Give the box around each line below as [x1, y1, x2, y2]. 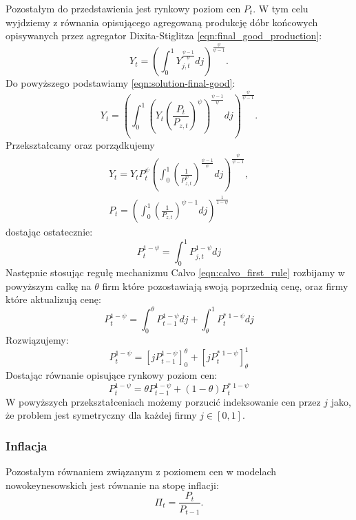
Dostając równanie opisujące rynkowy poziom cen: [6, 368, 218, 382]
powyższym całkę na [6, 278, 92, 293]
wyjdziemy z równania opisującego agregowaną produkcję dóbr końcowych [6, 14, 318, 29]
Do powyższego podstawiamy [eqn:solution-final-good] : [6, 76, 235, 90]
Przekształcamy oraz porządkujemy [6, 137, 155, 152]
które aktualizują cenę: [6, 292, 101, 306]
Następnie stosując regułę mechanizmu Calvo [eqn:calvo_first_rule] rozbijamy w [6, 265, 345, 280]
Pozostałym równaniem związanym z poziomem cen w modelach [6, 464, 277, 479]
